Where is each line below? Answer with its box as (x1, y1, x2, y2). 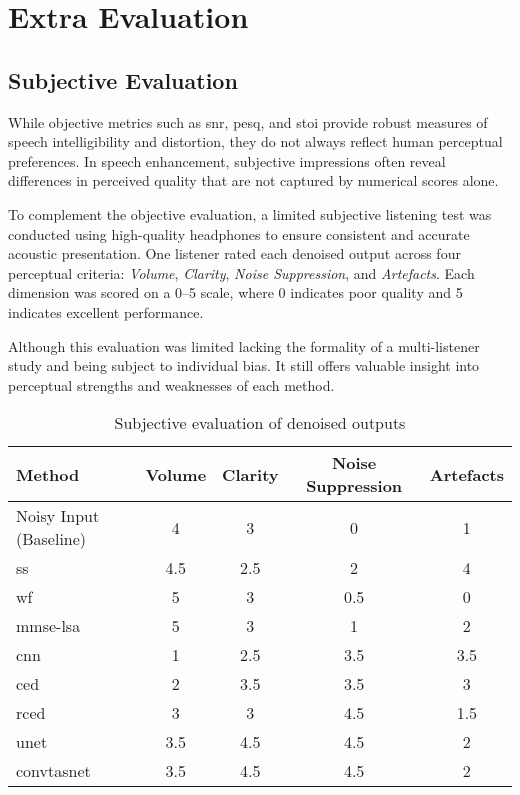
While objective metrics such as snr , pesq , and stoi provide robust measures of (8, 111, 488, 132)
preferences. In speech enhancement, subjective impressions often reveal (8, 150, 446, 171)
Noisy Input (16, 504, 100, 528)
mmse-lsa (16, 614, 81, 638)
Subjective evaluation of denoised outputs (114, 411, 406, 435)
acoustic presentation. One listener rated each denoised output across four (8, 243, 461, 264)
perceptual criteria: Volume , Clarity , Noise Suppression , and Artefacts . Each (8, 262, 475, 283)
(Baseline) (16, 527, 87, 551)
